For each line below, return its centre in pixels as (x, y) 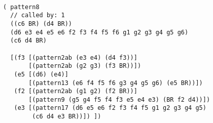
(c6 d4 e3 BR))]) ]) (67, 117)
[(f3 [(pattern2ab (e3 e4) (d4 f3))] (74, 57)
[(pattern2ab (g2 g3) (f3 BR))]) (85, 66)
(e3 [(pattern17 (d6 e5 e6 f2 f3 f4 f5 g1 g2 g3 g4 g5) (110, 108)
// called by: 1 (38, 15)
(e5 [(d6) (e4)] (41, 74)
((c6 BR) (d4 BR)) (41, 24)
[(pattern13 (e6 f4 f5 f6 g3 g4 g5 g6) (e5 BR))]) (116, 83)
